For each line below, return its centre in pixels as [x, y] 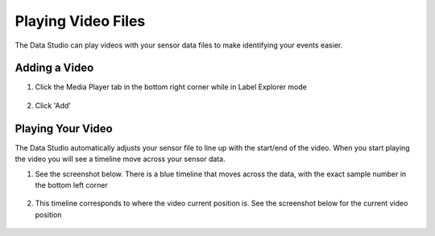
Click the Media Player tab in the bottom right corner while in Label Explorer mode [171, 87]
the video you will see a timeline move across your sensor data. [120, 159]
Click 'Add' [53, 106]
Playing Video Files [80, 21]
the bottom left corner [71, 184]
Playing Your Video [64, 128]
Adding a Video [54, 68]
